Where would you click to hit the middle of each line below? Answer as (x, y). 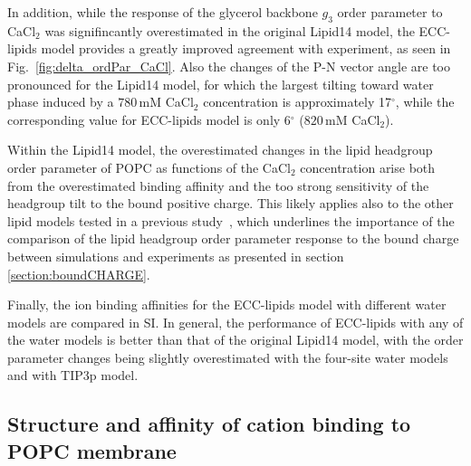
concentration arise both (368, 167)
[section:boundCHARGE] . (79, 274)
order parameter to (390, 12)
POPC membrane (92, 450)
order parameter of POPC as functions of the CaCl (149, 167)
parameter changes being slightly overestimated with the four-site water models (228, 357)
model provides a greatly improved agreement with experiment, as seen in (246, 48)
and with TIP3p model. (73, 375)
